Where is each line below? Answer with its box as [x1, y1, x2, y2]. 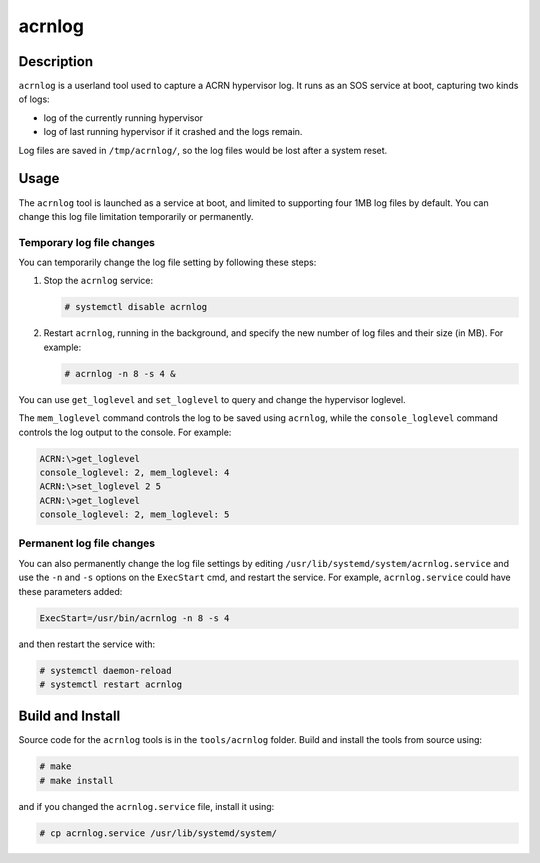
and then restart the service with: [18, 638, 156, 650]
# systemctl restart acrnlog [39, 678, 183, 690]
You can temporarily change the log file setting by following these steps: [18, 256, 317, 269]
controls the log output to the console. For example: [18, 426, 232, 438]
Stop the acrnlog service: [43, 275, 154, 287]
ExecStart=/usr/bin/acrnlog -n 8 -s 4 [39, 612, 230, 624]
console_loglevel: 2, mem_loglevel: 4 [39, 466, 230, 478]
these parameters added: [18, 585, 123, 597]
